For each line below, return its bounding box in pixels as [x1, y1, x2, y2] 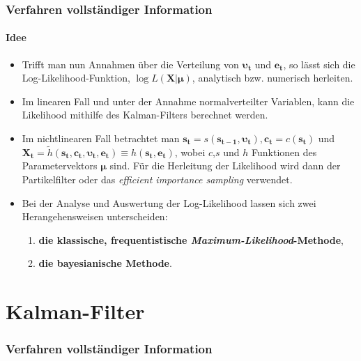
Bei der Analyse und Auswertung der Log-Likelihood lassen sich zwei [22, 195, 316, 210]
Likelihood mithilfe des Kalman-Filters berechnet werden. [22, 107, 268, 122]
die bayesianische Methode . [38, 256, 172, 270]
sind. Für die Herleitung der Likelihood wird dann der [109, 158, 341, 173]
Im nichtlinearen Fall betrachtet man [22, 131, 180, 146]
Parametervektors [22, 158, 98, 173]
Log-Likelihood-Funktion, [22, 70, 130, 85]
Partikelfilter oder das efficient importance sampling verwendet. [22, 172, 293, 187]
